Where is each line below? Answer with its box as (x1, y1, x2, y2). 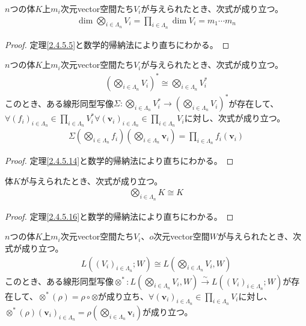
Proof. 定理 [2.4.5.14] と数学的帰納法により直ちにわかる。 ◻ (5, 154, 234, 167)
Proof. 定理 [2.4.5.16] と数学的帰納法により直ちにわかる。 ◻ (5, 210, 234, 222)
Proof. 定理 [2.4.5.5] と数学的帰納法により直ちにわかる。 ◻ (5, 38, 230, 50)
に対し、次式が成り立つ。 (184, 112, 286, 124)
